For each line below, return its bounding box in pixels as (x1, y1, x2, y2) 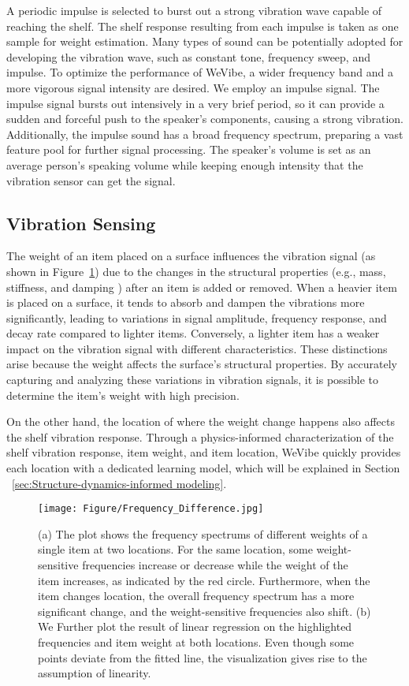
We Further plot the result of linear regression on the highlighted (38, 618, 352, 635)
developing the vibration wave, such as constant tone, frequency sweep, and (6, 48, 370, 65)
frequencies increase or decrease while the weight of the (82, 557, 348, 573)
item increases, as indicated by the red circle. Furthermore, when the (38, 572, 370, 588)
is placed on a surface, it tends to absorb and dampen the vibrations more (6, 294, 365, 311)
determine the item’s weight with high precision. (6, 386, 240, 403)
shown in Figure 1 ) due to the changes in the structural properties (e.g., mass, (6, 263, 386, 279)
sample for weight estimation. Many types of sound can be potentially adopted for (6, 33, 403, 50)
